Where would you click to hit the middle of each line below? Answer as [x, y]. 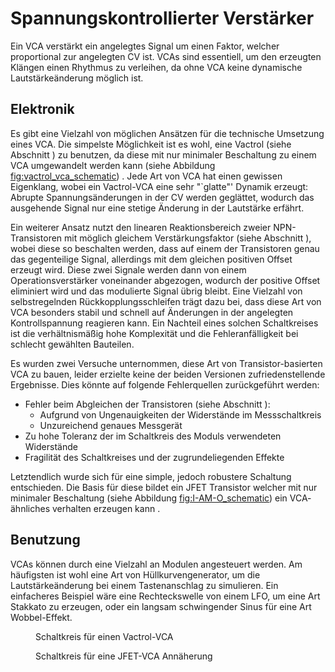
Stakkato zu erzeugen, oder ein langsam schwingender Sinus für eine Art [161, 606]
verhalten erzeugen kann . [106, 508]
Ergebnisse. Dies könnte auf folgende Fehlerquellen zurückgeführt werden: [165, 384]
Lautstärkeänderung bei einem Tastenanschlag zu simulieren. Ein [144, 585]
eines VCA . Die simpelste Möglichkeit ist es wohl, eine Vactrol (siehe [151, 144]
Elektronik [42, 109]
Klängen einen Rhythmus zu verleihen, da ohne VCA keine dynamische [156, 67]
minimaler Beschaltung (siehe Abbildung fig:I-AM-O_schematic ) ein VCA [159, 498]
